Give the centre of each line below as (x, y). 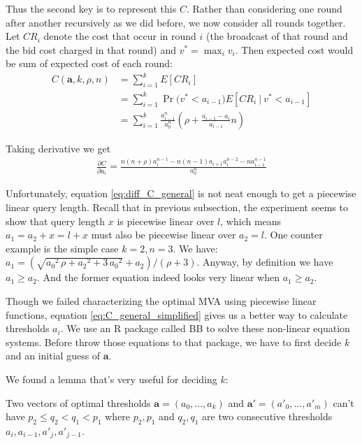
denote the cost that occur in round (120, 36)
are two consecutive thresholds (267, 416)
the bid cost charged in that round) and (91, 49)
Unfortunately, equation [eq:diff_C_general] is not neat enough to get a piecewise (181, 193)
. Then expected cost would (294, 49)
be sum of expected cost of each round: (89, 63)
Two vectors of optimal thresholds (78, 402)
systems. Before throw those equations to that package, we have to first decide (174, 342)
